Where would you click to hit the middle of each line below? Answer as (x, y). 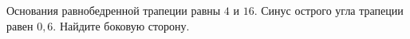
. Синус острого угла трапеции (329, 10)
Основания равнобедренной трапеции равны (114, 10)
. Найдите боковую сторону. (121, 25)
